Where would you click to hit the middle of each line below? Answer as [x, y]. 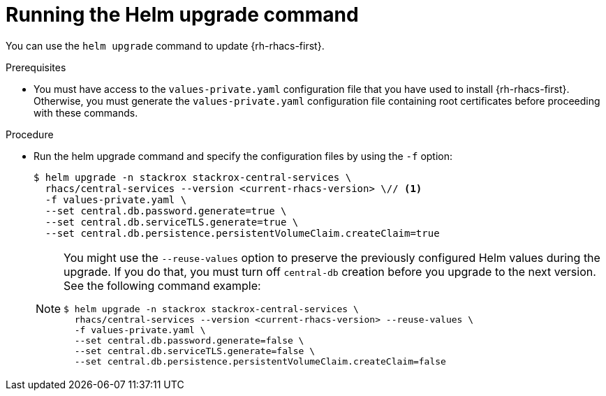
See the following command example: [162, 285]
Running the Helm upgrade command [182, 15]
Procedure [30, 134]
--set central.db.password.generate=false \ [189, 340]
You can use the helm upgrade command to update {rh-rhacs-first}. [165, 45]
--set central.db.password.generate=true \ [166, 211]
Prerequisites [36, 67]
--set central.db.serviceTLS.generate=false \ [195, 351]
